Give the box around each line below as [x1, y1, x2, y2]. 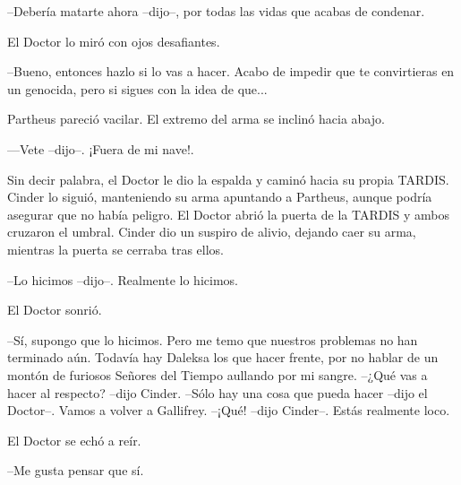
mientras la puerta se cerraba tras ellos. [7, 239, 224, 258]
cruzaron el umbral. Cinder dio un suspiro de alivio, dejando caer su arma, [7, 222, 416, 241]
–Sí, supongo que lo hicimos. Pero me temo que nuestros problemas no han [7, 330, 418, 349]
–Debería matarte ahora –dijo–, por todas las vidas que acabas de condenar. [7, 2, 425, 20]
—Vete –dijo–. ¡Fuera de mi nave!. [7, 139, 194, 158]
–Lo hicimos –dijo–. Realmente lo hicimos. [7, 270, 238, 289]
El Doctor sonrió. [7, 300, 102, 319]
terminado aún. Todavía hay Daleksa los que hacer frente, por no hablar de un [7, 348, 439, 367]
